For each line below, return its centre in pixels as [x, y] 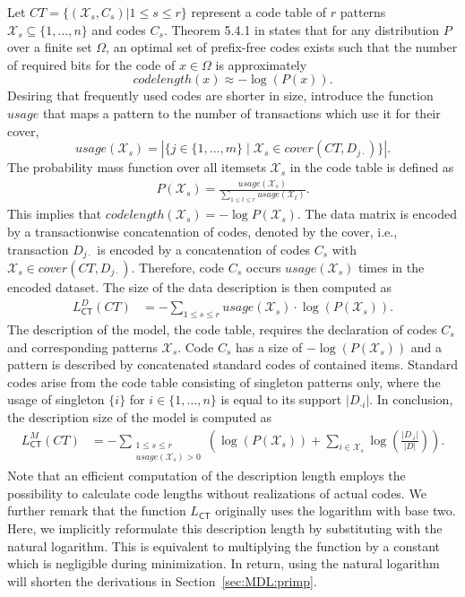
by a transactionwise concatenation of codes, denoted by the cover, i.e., [202, 231]
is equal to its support [281, 399]
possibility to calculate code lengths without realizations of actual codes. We [217, 493]
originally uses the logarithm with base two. [336, 510]
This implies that [55, 214]
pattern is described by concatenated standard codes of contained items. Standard [233, 364]
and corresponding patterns [82, 346]
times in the [392, 267]
